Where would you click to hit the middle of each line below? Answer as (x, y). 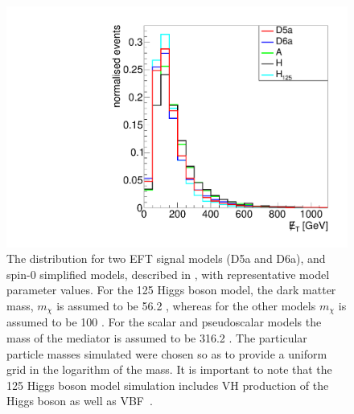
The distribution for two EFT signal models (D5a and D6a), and (166, 258)
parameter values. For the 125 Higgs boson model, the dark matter (171, 290)
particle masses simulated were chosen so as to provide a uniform (167, 353)
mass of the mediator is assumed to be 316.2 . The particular (157, 338)
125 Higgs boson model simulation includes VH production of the (168, 385)
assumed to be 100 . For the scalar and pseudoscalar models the (164, 322)
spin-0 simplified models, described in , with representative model (168, 274)
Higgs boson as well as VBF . (80, 401)
